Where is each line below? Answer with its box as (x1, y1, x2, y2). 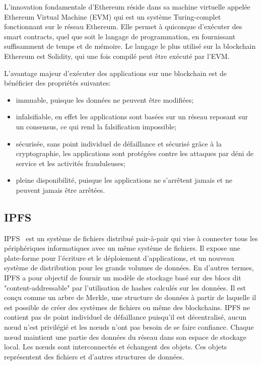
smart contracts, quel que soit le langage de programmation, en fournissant (4, 31, 236, 41)
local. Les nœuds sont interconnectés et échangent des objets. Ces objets (4, 341, 227, 352)
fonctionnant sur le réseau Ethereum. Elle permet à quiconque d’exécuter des (4, 21, 242, 32)
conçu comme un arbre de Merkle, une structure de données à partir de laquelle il (4, 292, 256, 303)
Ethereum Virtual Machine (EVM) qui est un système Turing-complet (4, 11, 221, 22)
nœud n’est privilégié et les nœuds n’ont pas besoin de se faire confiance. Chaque (4, 322, 254, 332)
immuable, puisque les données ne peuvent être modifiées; (16, 94, 194, 105)
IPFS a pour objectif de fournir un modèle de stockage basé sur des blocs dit (4, 272, 241, 283)
